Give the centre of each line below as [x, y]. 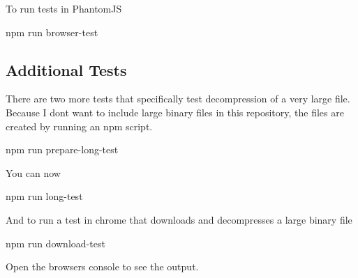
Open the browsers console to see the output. [102, 267]
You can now [33, 172]
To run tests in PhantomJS [64, 8]
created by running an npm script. [79, 126]
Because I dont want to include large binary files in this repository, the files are [175, 112]
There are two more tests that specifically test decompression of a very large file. [178, 99]
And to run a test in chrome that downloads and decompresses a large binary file [179, 219]
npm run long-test [44, 196]
